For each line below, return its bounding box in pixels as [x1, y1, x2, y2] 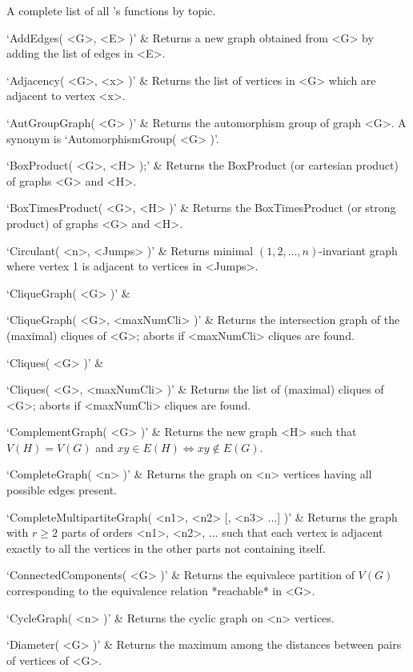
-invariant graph [319, 242, 398, 258]
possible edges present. [6, 482, 117, 498]
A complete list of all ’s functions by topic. [6, 2, 216, 18]
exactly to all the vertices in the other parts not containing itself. [6, 539, 326, 556]
